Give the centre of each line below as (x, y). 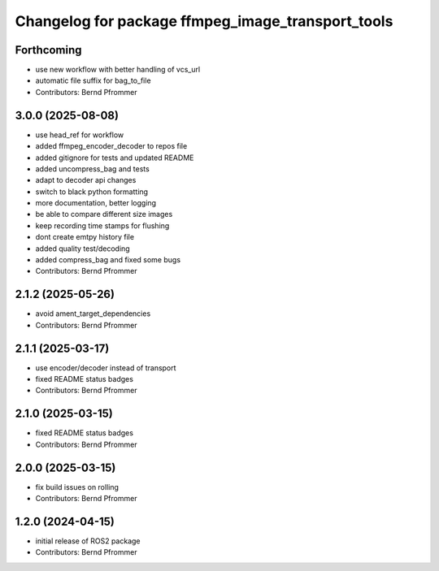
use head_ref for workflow (80, 135)
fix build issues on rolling (77, 487)
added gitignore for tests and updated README (115, 158)
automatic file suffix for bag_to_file (93, 80)
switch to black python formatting (92, 192)
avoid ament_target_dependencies (93, 314)
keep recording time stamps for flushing (102, 225)
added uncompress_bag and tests (92, 169)
